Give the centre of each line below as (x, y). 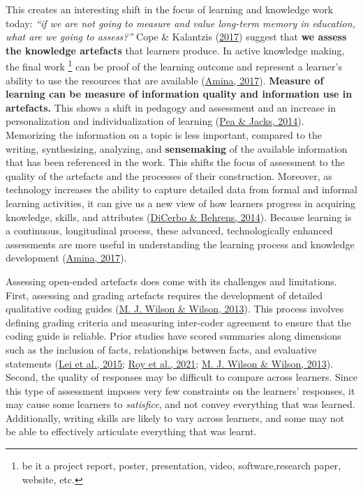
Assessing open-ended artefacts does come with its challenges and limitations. (171, 281)
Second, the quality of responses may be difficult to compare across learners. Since (181, 377)
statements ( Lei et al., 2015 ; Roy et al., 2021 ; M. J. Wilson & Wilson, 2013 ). (170, 363)
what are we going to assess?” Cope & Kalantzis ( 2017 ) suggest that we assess (176, 37)
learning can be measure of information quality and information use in (179, 94)
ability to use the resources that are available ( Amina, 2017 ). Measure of (165, 80)
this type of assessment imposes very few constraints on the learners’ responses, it (180, 390)
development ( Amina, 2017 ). (66, 258)
